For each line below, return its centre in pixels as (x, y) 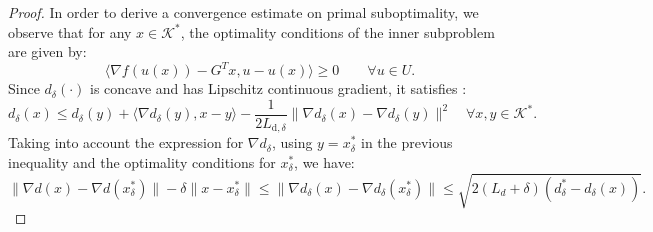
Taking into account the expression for (126, 142)
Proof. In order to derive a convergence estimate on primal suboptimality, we (243, 12)
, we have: (324, 161)
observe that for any (70, 31)
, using (292, 142)
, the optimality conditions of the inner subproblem (337, 31)
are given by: (47, 51)
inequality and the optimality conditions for (142, 161)
